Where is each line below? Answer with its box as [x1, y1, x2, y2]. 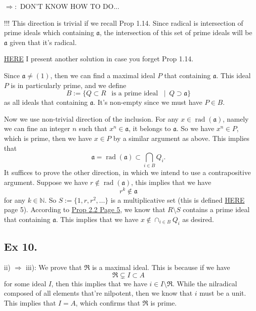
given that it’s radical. [9, 37, 77, 47]
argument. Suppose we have [4, 177, 88, 187]
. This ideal [216, 70, 251, 80]
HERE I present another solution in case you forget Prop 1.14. [4, 53, 194, 64]
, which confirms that [76, 297, 140, 308]
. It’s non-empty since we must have [93, 97, 203, 107]
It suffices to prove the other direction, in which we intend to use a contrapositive [4, 167, 251, 178]
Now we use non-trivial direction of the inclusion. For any [4, 113, 179, 124]
